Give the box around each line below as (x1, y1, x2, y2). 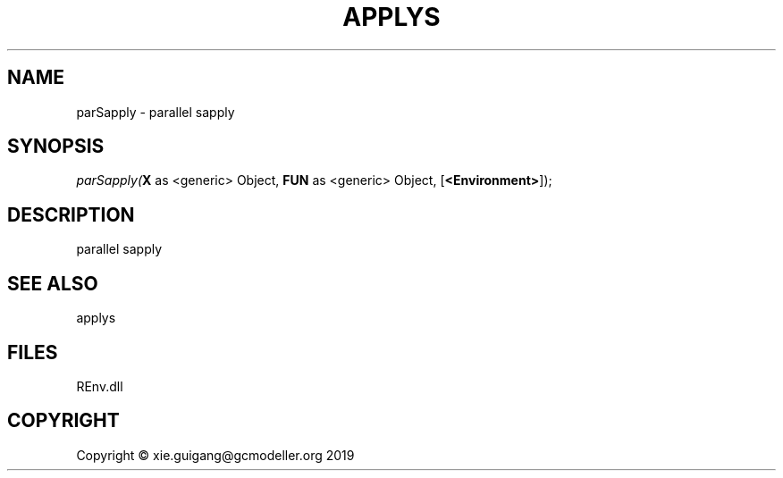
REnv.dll (76, 378, 123, 394)
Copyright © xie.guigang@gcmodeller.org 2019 (76, 447, 355, 463)
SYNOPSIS (7, 135, 105, 158)
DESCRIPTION (7, 203, 135, 226)
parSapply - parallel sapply (76, 104, 235, 120)
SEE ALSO (7, 272, 98, 295)
